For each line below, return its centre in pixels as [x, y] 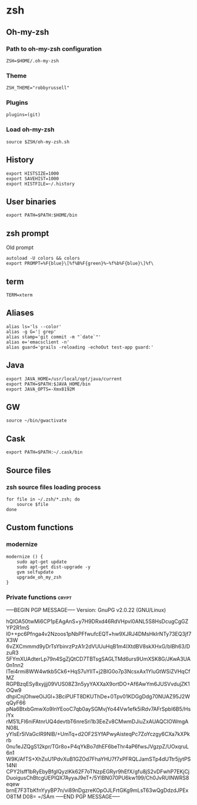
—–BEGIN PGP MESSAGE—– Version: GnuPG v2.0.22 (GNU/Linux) [86, 609]
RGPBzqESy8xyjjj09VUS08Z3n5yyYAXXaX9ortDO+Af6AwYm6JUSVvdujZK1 [98, 684]
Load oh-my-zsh [30, 130]
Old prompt [20, 247]
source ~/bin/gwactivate [36, 421]
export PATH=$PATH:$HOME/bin [42, 216]
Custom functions [40, 528]
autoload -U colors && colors [43, 259]
